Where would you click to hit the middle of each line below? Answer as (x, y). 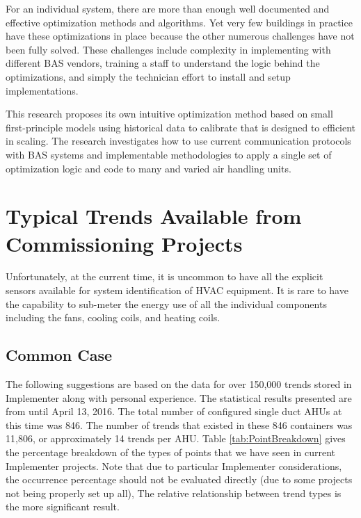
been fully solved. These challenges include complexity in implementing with (168, 49)
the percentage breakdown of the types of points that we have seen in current (171, 452)
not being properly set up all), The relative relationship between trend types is (174, 493)
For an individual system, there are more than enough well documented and (168, 8)
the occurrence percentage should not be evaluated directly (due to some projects (179, 479)
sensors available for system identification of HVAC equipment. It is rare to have (177, 290)
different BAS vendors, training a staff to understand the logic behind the (163, 63)
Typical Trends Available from (154, 216)
